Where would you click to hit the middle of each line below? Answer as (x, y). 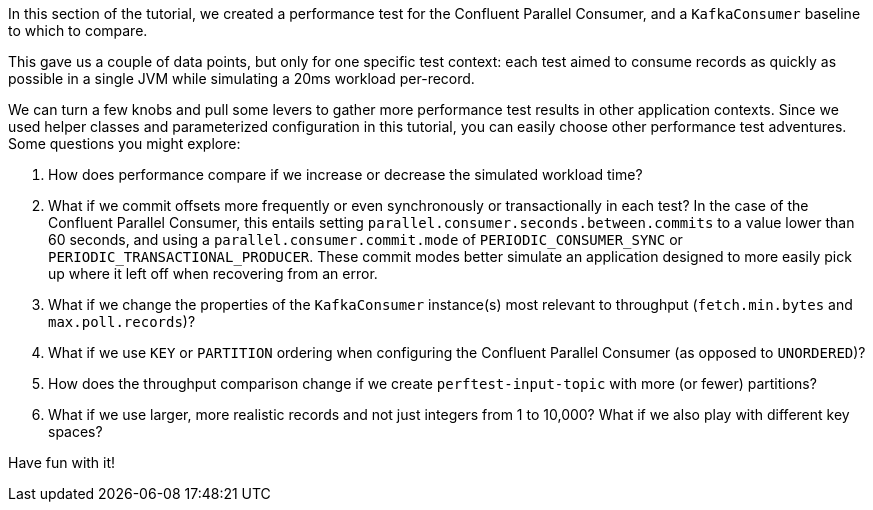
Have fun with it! (62, 462)
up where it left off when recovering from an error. (213, 273)
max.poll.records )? (122, 321)
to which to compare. (78, 30)
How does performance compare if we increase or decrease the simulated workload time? (345, 174)
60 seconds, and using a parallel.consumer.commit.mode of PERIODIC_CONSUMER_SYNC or (365, 239)
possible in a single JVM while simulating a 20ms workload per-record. (241, 78)
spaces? (75, 431)
